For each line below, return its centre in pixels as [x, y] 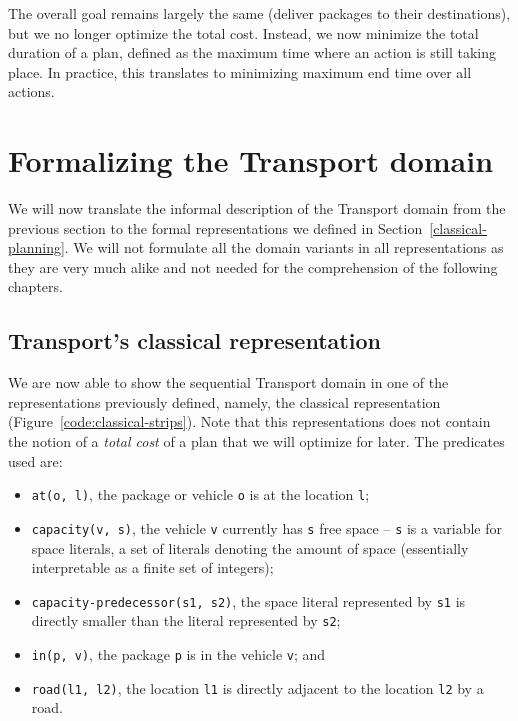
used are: [35, 460]
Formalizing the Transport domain [251, 160]
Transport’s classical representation [194, 340]
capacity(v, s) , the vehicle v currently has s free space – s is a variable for [267, 527]
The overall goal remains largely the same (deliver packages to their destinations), [259, 13]
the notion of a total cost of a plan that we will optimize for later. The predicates [256, 441]
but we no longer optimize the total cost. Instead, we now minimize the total [243, 32]
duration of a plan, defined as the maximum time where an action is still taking [252, 52]
